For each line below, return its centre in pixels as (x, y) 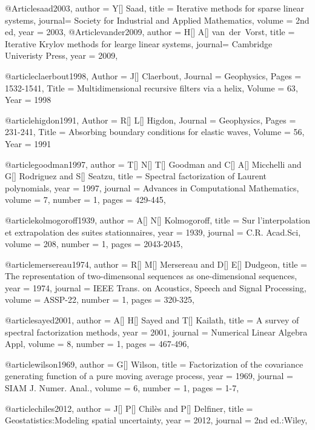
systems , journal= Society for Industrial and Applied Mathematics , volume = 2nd (157, 20)
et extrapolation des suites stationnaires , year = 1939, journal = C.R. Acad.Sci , (153, 232)
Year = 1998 (28, 100)
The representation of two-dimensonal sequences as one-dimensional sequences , (151, 276)
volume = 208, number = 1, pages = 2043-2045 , (94, 244)
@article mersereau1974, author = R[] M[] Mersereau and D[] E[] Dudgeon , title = (156, 264)
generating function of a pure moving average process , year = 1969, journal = (149, 376)
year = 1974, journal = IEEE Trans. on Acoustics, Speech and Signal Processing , (156, 287)
